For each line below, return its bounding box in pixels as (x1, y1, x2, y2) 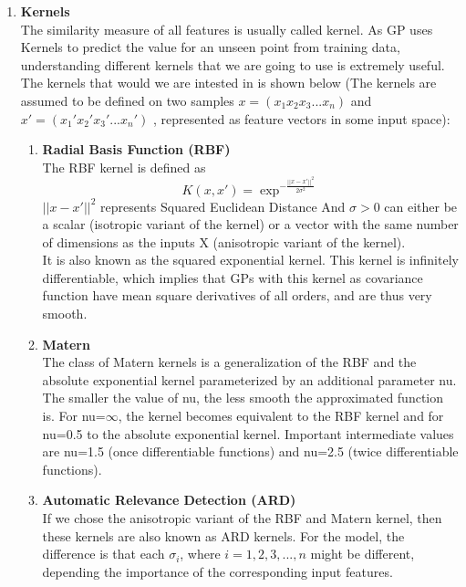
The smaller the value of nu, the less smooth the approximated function (42, 388, 444, 407)
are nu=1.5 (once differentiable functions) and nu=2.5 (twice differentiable (42, 442, 459, 461)
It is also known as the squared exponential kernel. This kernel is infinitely (42, 250, 459, 269)
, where (180, 544, 221, 563)
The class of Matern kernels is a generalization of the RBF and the (42, 352, 417, 372)
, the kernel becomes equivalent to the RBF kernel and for (118, 406, 444, 425)
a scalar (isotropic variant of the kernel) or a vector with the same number (42, 215, 459, 234)
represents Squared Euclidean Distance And (100, 196, 346, 215)
